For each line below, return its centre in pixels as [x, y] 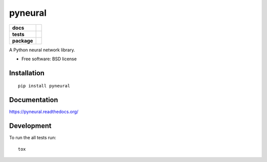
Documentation [34, 100]
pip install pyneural [44, 86]
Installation [27, 73]
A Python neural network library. [42, 50]
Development [30, 126]
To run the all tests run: [33, 138]
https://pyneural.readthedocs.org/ [44, 112]
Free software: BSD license [49, 59]
